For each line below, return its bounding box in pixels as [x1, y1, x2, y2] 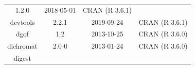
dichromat [7, 41, 37, 51]
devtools [10, 17, 35, 27]
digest [14, 53, 31, 63]
